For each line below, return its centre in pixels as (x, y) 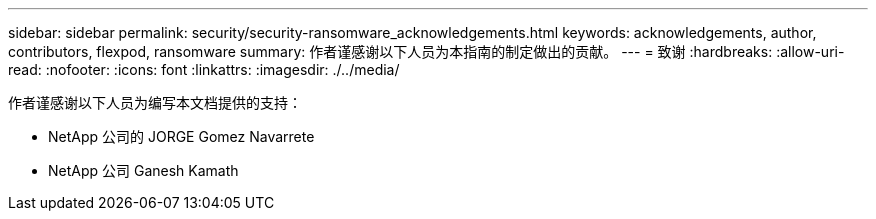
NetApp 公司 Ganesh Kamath (143, 170)
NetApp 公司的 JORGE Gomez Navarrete (181, 136)
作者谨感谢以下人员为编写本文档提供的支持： (155, 102)
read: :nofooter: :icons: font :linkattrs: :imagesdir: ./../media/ (204, 69)
